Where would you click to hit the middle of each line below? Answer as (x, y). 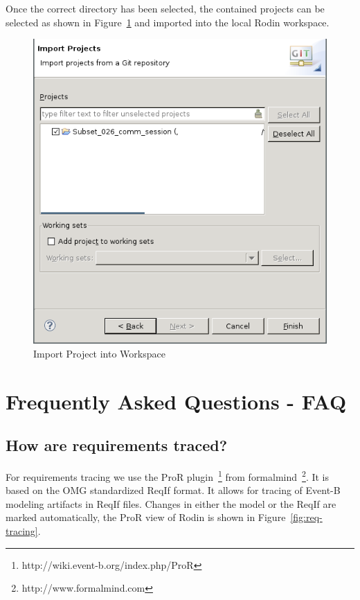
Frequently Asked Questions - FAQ (176, 401)
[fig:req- (306, 517)
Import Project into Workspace (99, 353)
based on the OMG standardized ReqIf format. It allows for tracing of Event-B (173, 490)
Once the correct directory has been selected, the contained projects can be (165, 8)
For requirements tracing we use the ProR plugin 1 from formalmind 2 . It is (168, 475)
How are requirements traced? (117, 445)
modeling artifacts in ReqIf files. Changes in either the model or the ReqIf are (171, 503)
